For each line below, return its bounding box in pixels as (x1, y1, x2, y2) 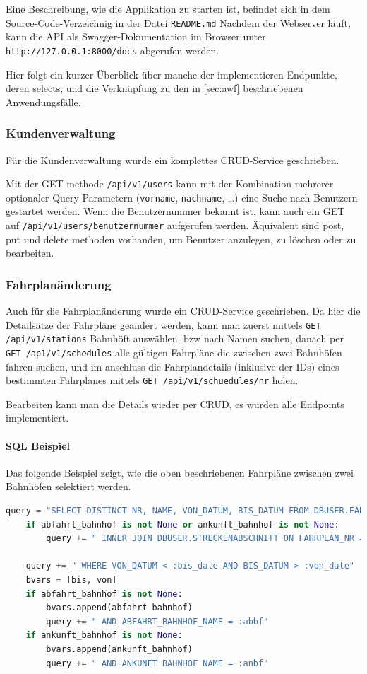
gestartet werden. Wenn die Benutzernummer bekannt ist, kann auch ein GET (6, 204, 345, 219)
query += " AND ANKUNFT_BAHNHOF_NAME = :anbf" (46, 658, 269, 668)
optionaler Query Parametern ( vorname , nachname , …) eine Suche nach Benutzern (6, 190, 358, 204)
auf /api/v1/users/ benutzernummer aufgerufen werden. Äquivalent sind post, (6, 218, 344, 232)
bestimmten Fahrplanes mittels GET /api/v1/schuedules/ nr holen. (6, 373, 299, 388)
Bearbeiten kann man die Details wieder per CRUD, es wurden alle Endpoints (6, 396, 344, 411)
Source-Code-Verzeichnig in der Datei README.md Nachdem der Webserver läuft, (6, 15, 351, 30)
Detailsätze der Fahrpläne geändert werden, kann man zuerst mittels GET (6, 317, 321, 332)
